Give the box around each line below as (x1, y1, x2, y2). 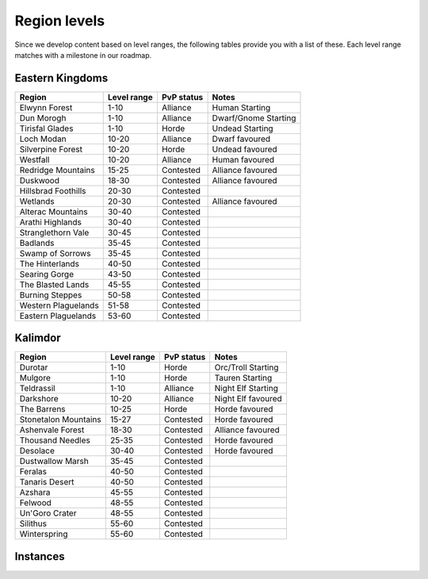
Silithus (19, 518, 48, 529)
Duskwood (19, 174, 59, 186)
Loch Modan (19, 133, 67, 144)
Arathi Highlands (19, 217, 82, 228)
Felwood (19, 497, 52, 508)
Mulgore (19, 373, 52, 384)
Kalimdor (14, 332, 61, 345)
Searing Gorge (19, 268, 75, 279)
